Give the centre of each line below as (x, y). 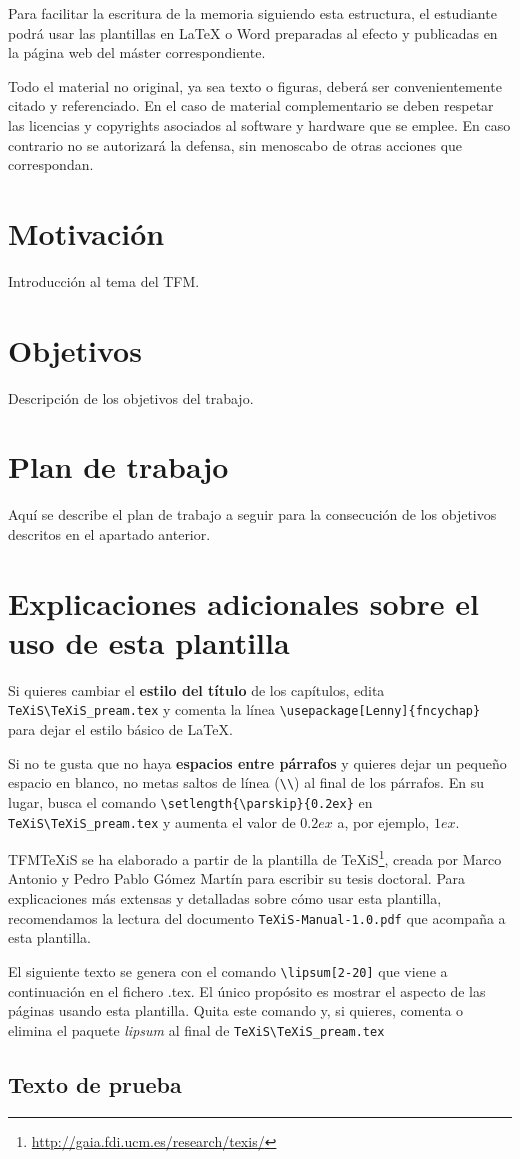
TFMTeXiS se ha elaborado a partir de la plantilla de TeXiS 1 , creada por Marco (255, 857)
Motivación (86, 232)
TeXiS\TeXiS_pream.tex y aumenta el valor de (152, 821)
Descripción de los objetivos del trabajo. (131, 397)
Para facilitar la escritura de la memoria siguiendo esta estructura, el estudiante (252, 13)
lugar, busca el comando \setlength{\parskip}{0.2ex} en (190, 801)
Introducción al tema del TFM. (104, 280)
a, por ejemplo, (383, 821)
